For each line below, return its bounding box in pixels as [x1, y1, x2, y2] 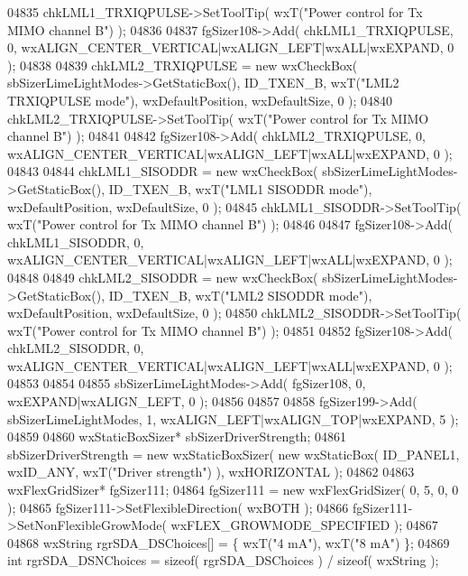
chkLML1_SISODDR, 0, [7, 232, 144, 251]
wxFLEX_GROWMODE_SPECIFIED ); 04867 [170, 516, 438, 534]
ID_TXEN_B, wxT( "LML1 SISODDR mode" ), [108, 179, 372, 198]
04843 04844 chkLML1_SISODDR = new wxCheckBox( [7, 162, 318, 181]
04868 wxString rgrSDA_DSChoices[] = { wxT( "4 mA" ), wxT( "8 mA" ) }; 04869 [7, 533, 450, 552]
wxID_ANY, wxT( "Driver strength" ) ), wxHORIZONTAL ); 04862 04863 [7, 462, 415, 481]
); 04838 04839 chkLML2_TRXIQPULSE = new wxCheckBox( [7, 55, 358, 74]
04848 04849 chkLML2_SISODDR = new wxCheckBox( [7, 267, 318, 286]
